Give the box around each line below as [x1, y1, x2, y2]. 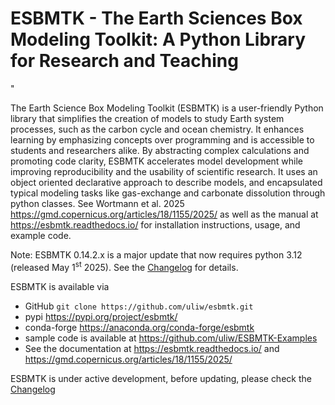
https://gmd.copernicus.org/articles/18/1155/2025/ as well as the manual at [10, 208, 319, 220]
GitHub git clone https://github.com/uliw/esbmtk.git [24, 300, 254, 312]
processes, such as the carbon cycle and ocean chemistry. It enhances [10, 123, 305, 135]
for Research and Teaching [10, 50, 239, 72]
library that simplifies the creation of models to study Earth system [10, 112, 285, 124]
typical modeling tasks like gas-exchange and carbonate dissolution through [10, 187, 326, 199]
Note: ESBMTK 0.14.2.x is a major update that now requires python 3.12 [10, 248, 303, 261]
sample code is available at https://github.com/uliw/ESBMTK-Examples [24, 332, 318, 344]
